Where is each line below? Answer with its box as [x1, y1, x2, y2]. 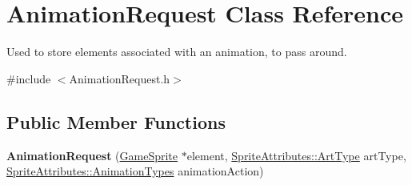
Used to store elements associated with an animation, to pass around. [6, 43, 347, 60]
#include [6, 70, 51, 86]
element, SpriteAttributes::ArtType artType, [186, 147, 406, 163]
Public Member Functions [6, 109, 226, 134]
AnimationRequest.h [69, 70, 170, 86]
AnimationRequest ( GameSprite [6, 147, 178, 163]
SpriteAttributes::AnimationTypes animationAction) [6, 163, 264, 179]
